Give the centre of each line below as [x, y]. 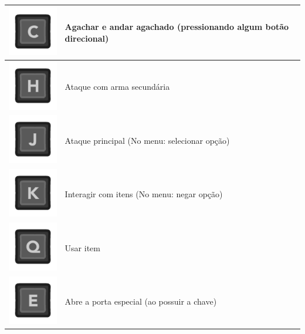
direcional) [87, 38]
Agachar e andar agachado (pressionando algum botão [177, 26]
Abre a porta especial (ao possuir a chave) [141, 301]
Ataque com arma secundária [117, 87]
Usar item [82, 247]
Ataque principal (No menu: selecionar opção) [147, 140]
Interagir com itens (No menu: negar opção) [144, 194]
